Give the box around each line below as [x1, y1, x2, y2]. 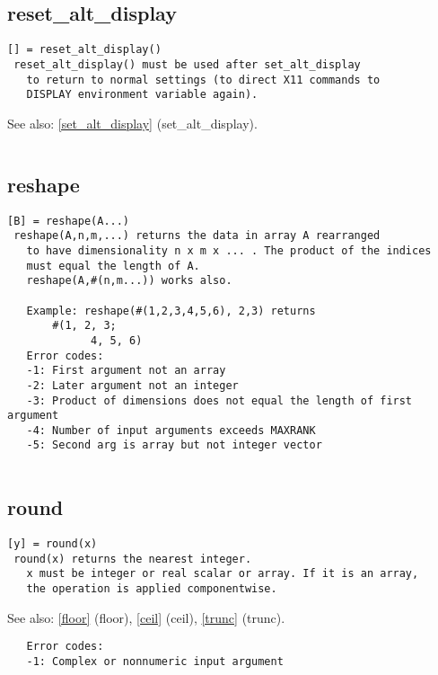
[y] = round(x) [7, 537, 98, 550]
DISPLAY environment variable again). [26, 88, 258, 102]
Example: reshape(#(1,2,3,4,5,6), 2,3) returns [26, 304, 316, 317]
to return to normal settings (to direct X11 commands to [26, 73, 381, 86]
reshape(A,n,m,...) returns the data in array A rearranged [13, 229, 381, 243]
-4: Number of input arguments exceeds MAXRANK [26, 423, 316, 437]
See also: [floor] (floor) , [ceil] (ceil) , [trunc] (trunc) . [7, 608, 285, 626]
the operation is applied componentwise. [26, 582, 277, 595]
